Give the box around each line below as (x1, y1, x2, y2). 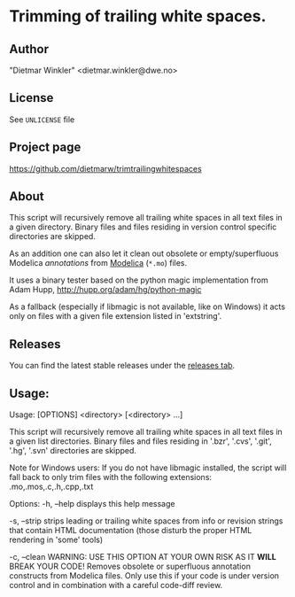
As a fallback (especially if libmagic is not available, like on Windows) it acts (9, 301, 286, 312)
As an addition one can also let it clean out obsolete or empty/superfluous (9, 248, 279, 259)
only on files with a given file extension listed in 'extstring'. (9, 311, 222, 322)
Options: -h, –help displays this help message (9, 499, 175, 509)
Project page (9, 140, 82, 155)
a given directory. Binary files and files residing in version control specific (9, 221, 277, 232)
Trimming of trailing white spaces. (9, 6, 267, 27)
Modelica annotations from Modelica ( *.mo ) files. (9, 258, 188, 268)
